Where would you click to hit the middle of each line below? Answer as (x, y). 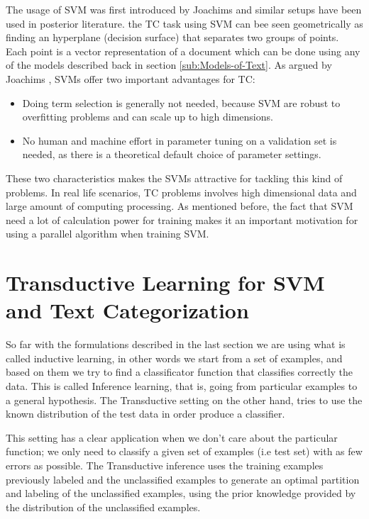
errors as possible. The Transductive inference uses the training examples (165, 465)
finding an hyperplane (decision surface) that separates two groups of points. (172, 37)
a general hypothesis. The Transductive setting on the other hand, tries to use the (184, 400)
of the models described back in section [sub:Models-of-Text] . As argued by (169, 65)
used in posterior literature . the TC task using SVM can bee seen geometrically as (184, 23)
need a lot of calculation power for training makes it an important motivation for (182, 219)
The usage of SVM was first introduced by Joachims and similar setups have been (184, 9)
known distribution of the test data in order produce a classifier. (145, 414)
